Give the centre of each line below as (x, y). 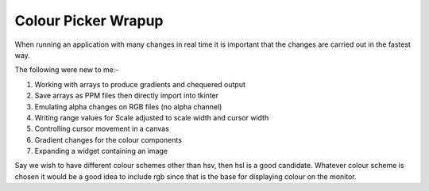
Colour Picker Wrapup (89, 21)
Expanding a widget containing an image (101, 151)
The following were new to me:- (67, 70)
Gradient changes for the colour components (108, 139)
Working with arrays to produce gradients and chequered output (140, 84)
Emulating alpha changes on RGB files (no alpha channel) (128, 106)
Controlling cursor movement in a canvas (102, 129)
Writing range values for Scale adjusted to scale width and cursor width (152, 117)
